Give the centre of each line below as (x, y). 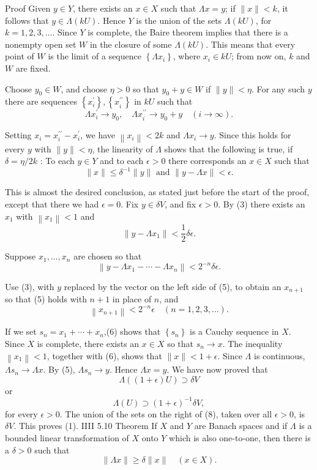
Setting (18, 135)
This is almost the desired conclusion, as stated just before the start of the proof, (157, 192)
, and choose (84, 88)
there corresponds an (207, 161)
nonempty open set (41, 44)
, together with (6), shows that (104, 355)
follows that (27, 20)
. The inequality (252, 343)
